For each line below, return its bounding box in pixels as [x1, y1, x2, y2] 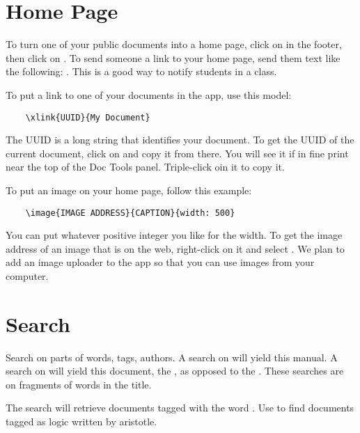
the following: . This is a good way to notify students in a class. [6, 64, 277, 79]
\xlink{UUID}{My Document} [25, 112, 150, 123]
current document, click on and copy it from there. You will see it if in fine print [6, 145, 349, 160]
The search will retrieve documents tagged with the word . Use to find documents [6, 400, 354, 415]
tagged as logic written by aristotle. [6, 414, 157, 429]
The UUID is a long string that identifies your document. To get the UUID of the [6, 132, 354, 147]
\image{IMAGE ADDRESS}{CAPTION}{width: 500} [25, 207, 235, 218]
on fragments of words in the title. [6, 377, 152, 391]
